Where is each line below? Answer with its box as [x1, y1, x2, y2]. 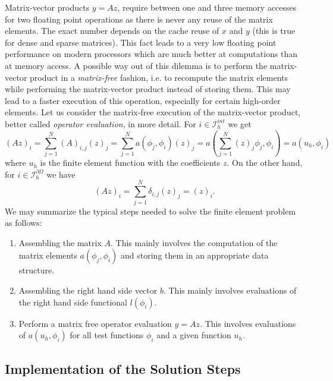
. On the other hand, [227, 156, 303, 169]
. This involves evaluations [200, 317, 296, 329]
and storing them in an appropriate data [121, 249, 269, 262]
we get [228, 117, 252, 130]
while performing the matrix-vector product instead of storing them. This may [5, 83, 291, 95]
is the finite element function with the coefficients [40, 156, 221, 169]
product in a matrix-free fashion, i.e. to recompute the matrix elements [30, 71, 288, 83]
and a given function [156, 329, 231, 341]
